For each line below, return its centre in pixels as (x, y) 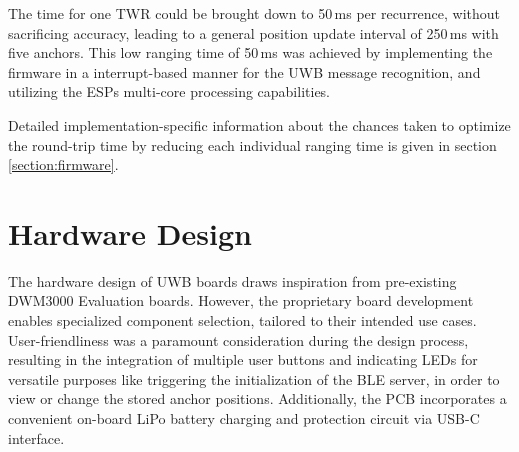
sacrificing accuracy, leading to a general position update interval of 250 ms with (253, 32)
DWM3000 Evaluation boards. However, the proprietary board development (241, 300)
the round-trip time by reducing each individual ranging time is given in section (252, 144)
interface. (36, 437)
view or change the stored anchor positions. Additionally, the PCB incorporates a (257, 398)
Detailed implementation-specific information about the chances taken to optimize (259, 124)
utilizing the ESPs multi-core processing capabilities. (169, 91)
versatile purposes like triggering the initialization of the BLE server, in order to (254, 378)
